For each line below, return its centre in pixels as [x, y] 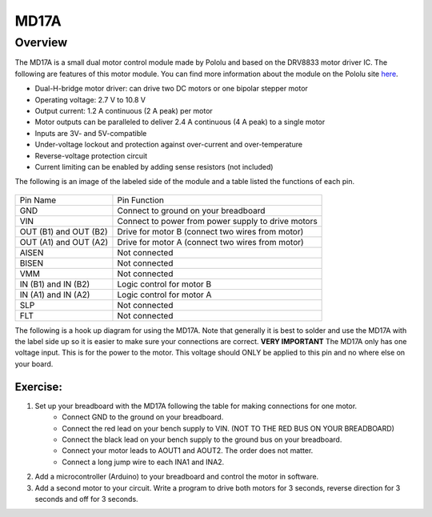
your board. [34, 363]
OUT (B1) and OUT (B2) [64, 231]
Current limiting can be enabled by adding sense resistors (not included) [154, 166]
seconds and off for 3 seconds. [87, 499]
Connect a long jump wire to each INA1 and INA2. [143, 462]
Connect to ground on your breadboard [191, 210]
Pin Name [38, 200]
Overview [41, 42]
